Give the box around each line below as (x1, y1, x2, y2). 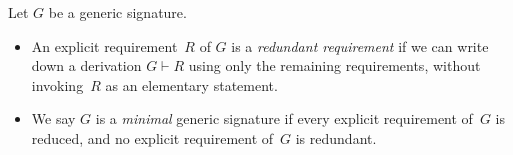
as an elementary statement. (105, 74, 278, 95)
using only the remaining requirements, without (188, 55, 481, 76)
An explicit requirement (31, 35, 178, 56)
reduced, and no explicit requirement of (31, 127, 274, 148)
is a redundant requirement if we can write (231, 35, 489, 56)
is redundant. (295, 127, 377, 148)
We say (31, 108, 76, 129)
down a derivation (31, 55, 142, 76)
